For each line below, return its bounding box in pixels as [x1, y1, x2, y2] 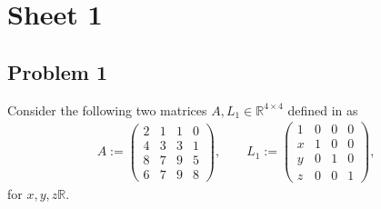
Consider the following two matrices [7, 100, 207, 119]
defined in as [287, 100, 358, 119]
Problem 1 [7, 57, 107, 85]
